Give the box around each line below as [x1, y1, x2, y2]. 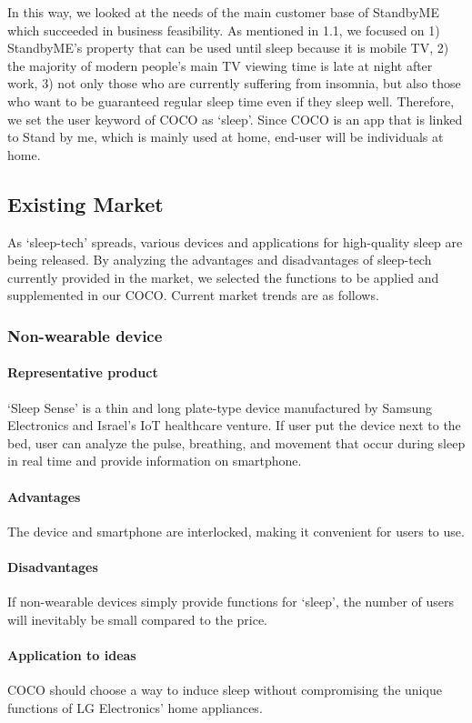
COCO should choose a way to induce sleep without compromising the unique [7, 680, 442, 699]
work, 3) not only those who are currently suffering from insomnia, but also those [7, 74, 461, 93]
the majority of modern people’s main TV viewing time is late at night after [7, 55, 433, 75]
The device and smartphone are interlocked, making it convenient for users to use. [7, 521, 465, 540]
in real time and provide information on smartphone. [7, 451, 302, 470]
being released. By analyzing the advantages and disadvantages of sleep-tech [7, 250, 432, 269]
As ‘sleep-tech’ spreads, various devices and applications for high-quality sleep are [7, 232, 463, 251]
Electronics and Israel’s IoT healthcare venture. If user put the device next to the [7, 416, 461, 435]
